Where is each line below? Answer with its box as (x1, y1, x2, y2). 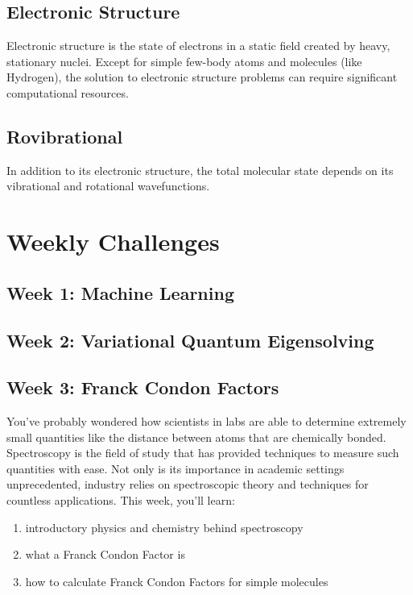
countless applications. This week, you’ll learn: (6, 492, 235, 509)
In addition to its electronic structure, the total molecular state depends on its (6, 161, 394, 178)
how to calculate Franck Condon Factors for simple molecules (25, 572, 328, 589)
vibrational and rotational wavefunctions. (6, 177, 210, 194)
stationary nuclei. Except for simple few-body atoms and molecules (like (6, 52, 362, 69)
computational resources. (6, 84, 129, 101)
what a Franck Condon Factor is (25, 546, 185, 563)
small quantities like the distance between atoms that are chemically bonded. (6, 428, 386, 445)
